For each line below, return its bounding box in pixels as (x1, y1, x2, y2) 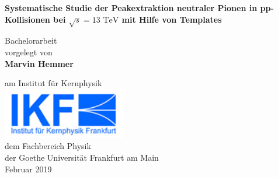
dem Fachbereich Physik (5, 140, 91, 152)
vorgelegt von (5, 45, 53, 58)
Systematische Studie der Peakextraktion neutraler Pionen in (5, 2, 258, 13)
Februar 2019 (5, 162, 52, 175)
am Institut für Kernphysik (5, 77, 102, 89)
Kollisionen (5, 13, 50, 25)
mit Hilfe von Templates (121, 13, 222, 25)
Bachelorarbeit (5, 34, 57, 47)
